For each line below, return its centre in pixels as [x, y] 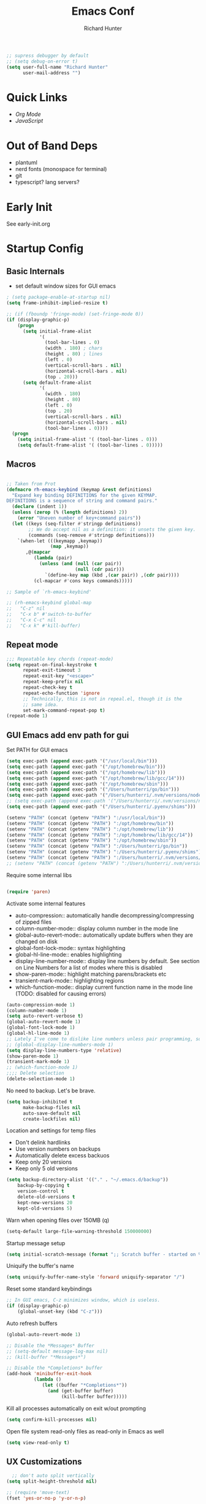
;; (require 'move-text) [38, 1492]
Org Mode [28, 114]
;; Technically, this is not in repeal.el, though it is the [102, 699]
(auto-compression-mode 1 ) [41, 1005]
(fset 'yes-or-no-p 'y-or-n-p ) [46, 1498]
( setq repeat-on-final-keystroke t [52, 665]
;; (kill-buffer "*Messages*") [46, 1357]
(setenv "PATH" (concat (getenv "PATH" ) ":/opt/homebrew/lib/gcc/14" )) [100, 835]
